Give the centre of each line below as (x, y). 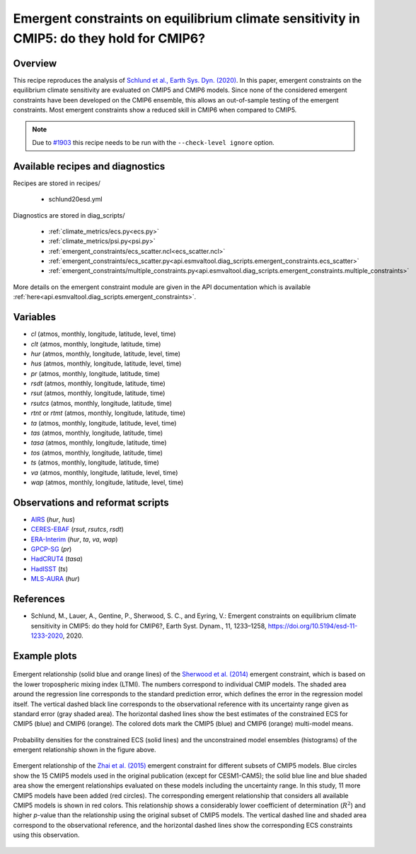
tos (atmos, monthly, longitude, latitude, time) (97, 452)
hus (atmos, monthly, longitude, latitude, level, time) (106, 363)
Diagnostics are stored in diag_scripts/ (69, 215)
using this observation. (46, 835)
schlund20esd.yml (75, 199)
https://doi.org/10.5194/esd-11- (313, 626)
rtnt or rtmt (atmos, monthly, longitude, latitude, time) (108, 413)
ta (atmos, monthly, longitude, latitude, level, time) (104, 423)
